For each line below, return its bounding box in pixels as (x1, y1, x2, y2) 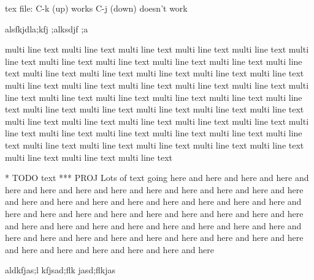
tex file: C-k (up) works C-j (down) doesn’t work (5, 2, 188, 14)
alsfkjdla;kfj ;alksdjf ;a (5, 22, 88, 35)
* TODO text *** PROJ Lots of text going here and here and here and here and (5, 171, 309, 184)
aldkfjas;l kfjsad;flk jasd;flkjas (5, 263, 116, 276)
